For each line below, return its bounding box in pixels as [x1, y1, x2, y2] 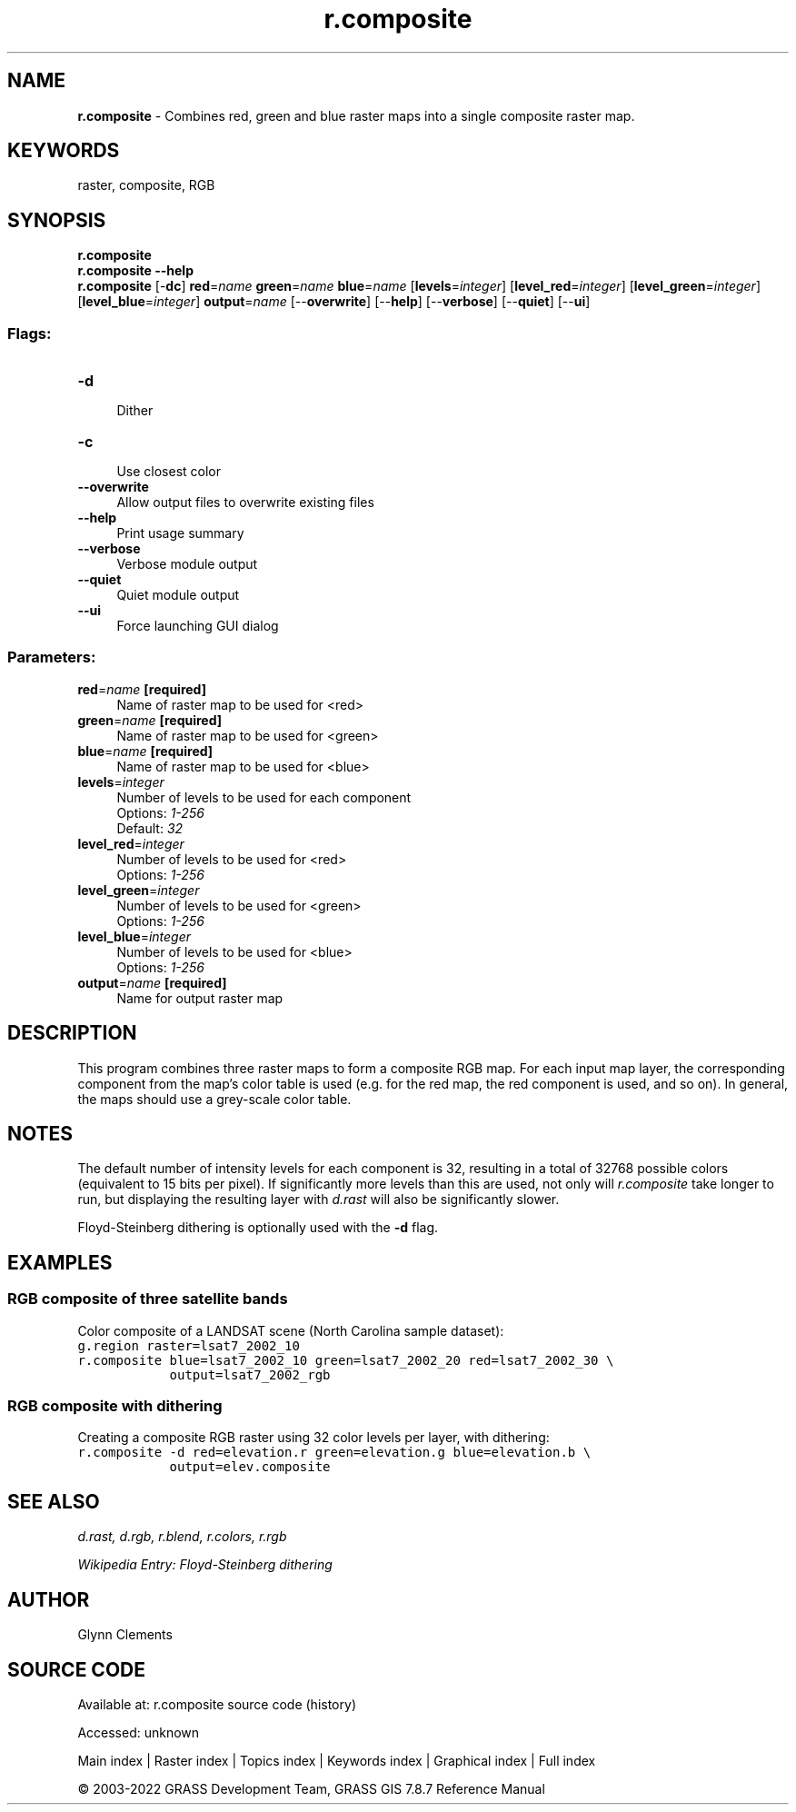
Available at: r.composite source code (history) [77, 1696, 356, 1712]
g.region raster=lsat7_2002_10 [77, 1338, 300, 1353]
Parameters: [7, 648, 96, 667]
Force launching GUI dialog [116, 618, 279, 634]
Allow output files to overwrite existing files [116, 494, 374, 511]
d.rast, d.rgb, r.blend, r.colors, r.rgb [77, 1528, 287, 1545]
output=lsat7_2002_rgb [169, 1367, 331, 1382]
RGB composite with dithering [7, 1397, 223, 1416]
